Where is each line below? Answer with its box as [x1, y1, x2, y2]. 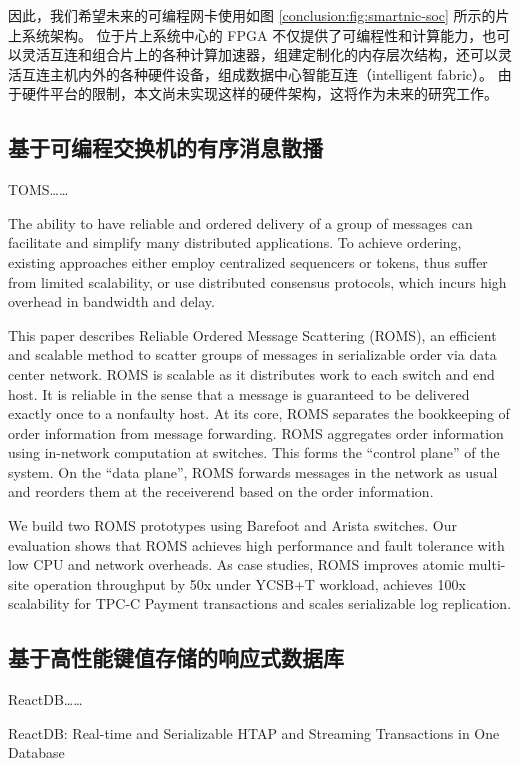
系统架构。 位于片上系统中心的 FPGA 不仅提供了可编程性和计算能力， [21, 24, 483, 45]
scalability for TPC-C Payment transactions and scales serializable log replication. [8, 593, 512, 614]
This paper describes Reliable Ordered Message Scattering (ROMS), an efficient [8, 324, 497, 345]
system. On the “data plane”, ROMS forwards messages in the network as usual [8, 461, 498, 482]
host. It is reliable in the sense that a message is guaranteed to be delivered [8, 383, 470, 404]
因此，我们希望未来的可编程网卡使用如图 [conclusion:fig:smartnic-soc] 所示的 [8, 5, 496, 25]
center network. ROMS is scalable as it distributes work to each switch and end [8, 363, 495, 384]
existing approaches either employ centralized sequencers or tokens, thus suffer [8, 251, 488, 272]
